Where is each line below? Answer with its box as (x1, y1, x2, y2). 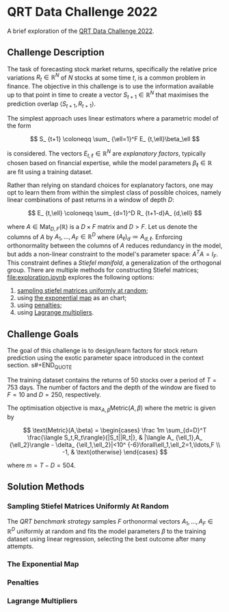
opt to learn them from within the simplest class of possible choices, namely (7, 188, 222, 196)
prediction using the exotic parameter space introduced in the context (7, 354, 204, 362)
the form (7, 121, 31, 130)
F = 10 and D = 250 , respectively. (7, 391, 101, 399)
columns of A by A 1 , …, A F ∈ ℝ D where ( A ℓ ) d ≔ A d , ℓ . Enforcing (7, 231, 183, 242)
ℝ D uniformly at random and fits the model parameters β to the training (7, 526, 206, 535)
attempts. (7, 542, 34, 550)
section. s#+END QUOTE (7, 361, 72, 371)
